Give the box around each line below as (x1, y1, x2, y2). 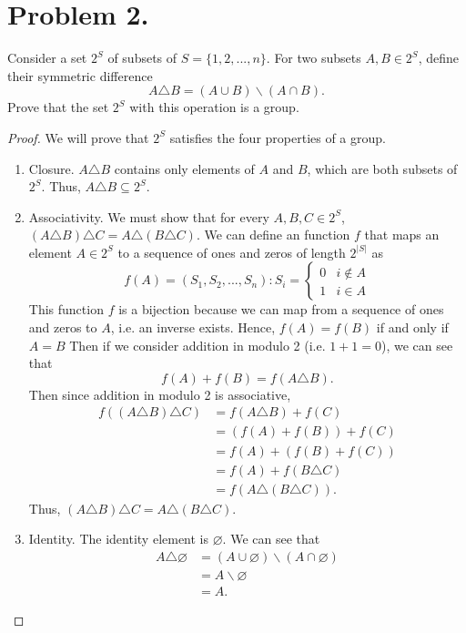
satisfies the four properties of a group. (169, 128, 386, 147)
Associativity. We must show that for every (28, 207, 269, 226)
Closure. (28, 158, 75, 178)
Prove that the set (7, 97, 109, 117)
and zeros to (28, 318, 97, 337)
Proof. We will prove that (7, 128, 149, 147)
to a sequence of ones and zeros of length (117, 242, 346, 261)
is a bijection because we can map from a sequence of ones (118, 300, 444, 319)
